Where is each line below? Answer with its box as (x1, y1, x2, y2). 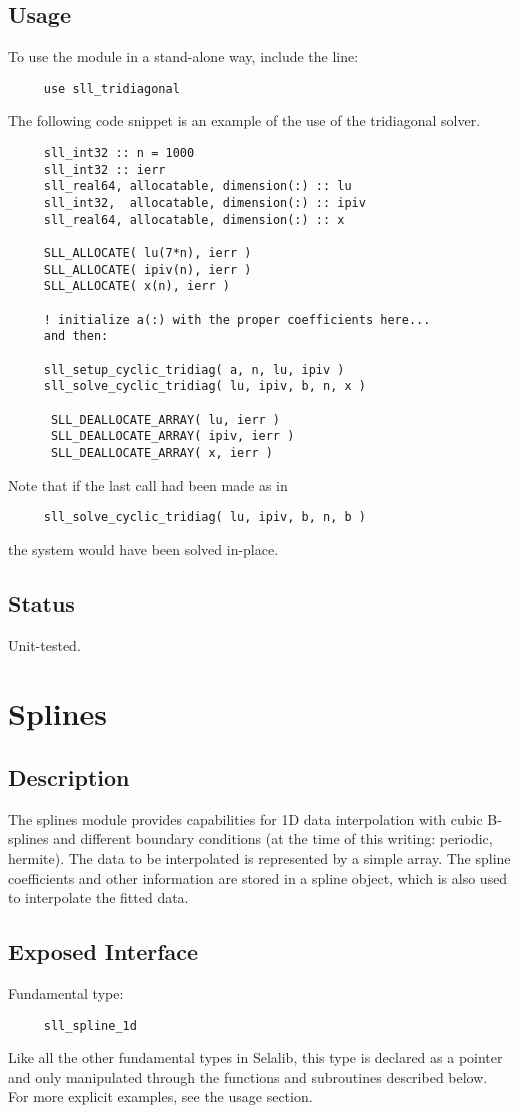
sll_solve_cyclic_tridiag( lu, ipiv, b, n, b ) (43, 510, 366, 525)
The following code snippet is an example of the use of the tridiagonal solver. (8, 110, 481, 131)
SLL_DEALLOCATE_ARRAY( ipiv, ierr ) (50, 429, 295, 444)
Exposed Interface (8, 936, 199, 967)
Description (8, 761, 130, 792)
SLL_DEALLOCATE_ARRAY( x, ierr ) (50, 445, 273, 460)
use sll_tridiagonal (43, 81, 180, 96)
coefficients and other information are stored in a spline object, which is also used (8, 867, 508, 888)
